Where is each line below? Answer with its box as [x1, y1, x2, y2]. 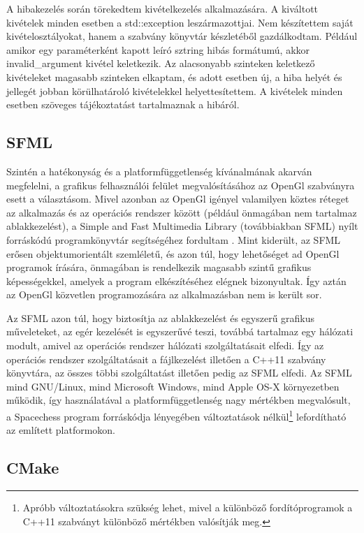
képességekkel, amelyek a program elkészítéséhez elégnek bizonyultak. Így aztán [6, 273, 347, 288]
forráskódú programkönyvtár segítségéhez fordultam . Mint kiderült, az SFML [6, 232, 341, 247]
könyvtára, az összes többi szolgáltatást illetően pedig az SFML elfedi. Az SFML [6, 365, 352, 380]
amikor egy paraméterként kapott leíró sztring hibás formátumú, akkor [6, 42, 310, 57]
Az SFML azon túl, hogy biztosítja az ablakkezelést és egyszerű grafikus [6, 310, 315, 325]
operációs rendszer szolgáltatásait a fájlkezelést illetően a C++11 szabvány [6, 351, 326, 366]
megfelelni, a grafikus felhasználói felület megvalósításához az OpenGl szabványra [6, 177, 355, 192]
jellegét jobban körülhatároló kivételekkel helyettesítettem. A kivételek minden [6, 83, 343, 98]
